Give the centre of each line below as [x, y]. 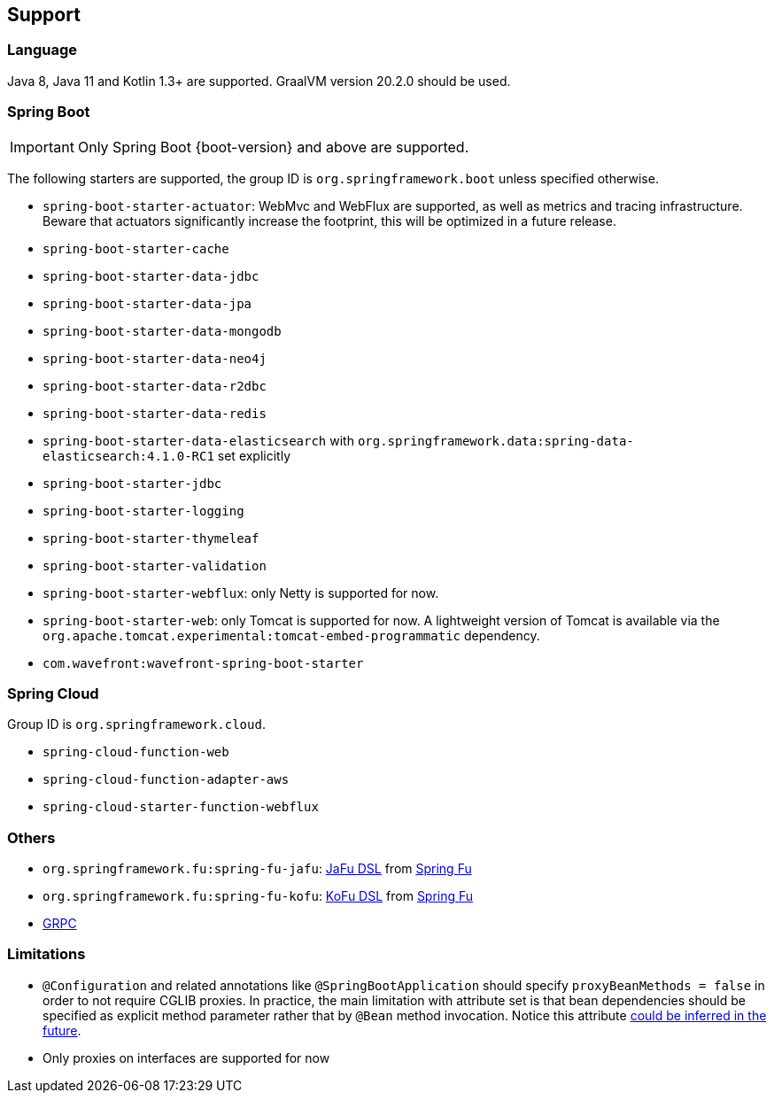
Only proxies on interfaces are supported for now [186, 1057]
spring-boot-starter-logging [143, 511]
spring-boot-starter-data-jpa [147, 303]
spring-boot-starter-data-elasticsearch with [198, 440]
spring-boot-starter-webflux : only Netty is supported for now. [241, 593]
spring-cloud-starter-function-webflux [181, 807]
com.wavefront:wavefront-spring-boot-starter [203, 663]
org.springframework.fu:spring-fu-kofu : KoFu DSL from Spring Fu [258, 896]
